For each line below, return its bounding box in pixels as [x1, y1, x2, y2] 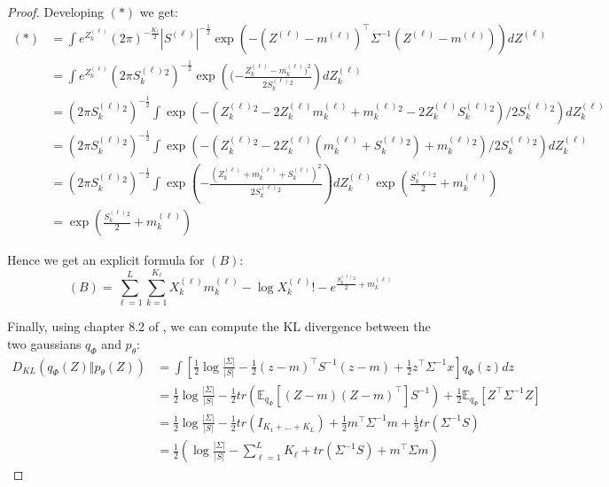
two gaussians [7, 334, 82, 352]
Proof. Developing [7, 3, 105, 20]
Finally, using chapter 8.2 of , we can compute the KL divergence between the [7, 317, 431, 336]
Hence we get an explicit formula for [7, 251, 205, 269]
